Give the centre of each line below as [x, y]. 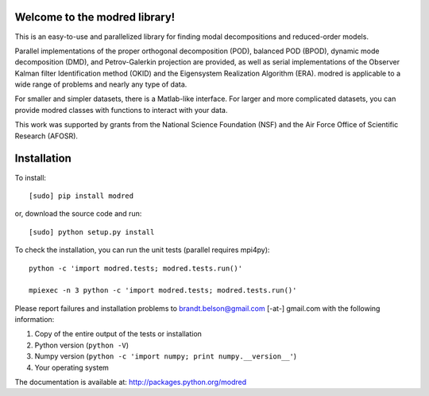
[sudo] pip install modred [81, 196]
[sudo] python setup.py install [92, 232]
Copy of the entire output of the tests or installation [118, 334]
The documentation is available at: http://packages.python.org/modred [131, 382]
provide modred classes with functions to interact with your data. [121, 110]
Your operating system [71, 367]
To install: [31, 177]
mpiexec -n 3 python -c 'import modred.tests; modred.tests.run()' [163, 291]
